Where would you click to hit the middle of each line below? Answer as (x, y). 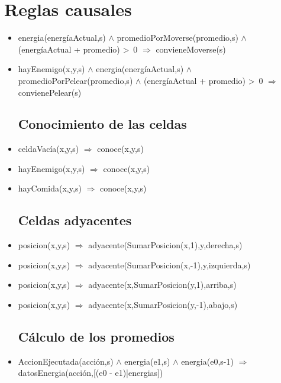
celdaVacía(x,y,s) (49, 149)
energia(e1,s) (147, 361)
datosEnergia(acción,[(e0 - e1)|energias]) (91, 373)
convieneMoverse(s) (191, 49)
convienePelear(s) (50, 92)
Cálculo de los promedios (96, 337)
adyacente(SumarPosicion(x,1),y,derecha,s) (165, 245)
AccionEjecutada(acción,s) (66, 361)
